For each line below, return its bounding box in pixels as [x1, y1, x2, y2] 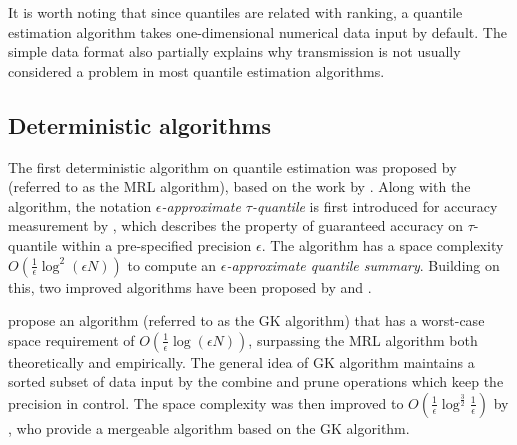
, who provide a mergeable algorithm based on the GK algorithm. [8, 417, 410, 438]
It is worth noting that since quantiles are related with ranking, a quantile [8, 2, 463, 22]
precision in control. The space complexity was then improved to [8, 392, 404, 413]
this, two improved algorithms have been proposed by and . [8, 276, 372, 297]
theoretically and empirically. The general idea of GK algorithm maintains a [8, 351, 475, 372]
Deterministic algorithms [8, 109, 272, 140]
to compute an [127, 254, 217, 275]
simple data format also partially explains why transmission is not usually [8, 41, 461, 62]
